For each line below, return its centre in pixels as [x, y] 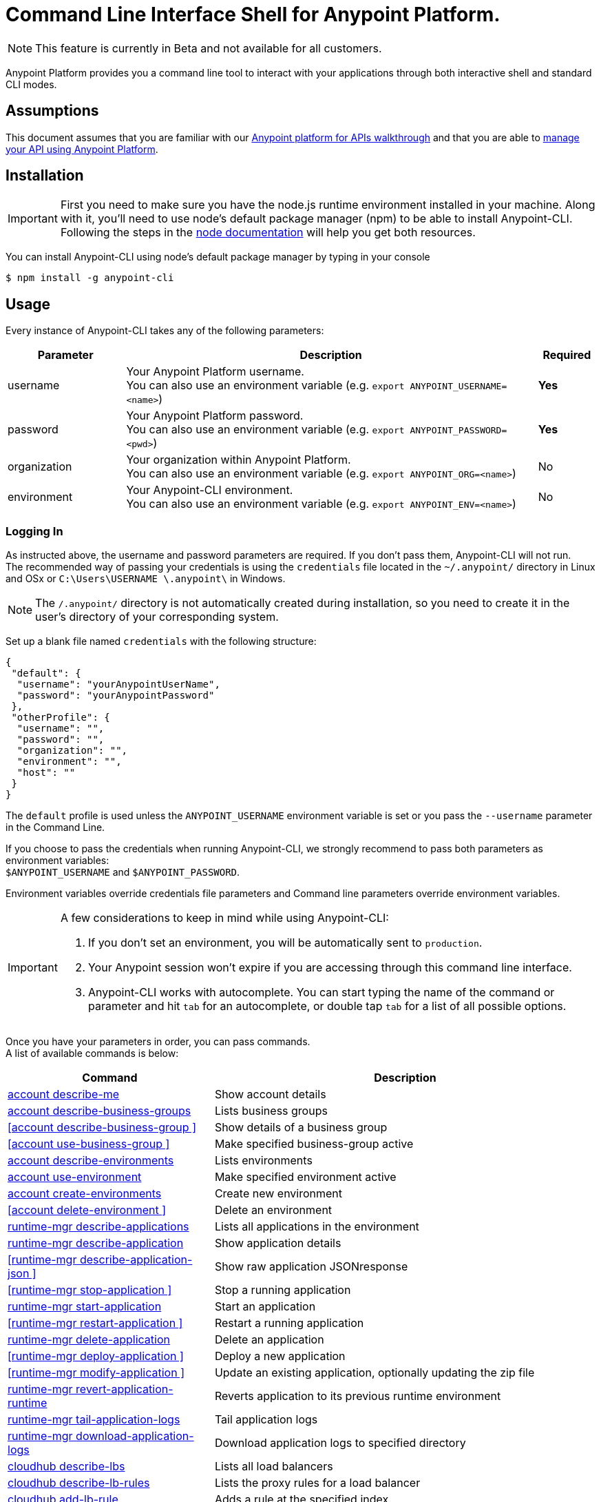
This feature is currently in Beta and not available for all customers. [209, 48]
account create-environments [85, 1194]
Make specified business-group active [314, 1144]
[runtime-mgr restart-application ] [95, 1323]
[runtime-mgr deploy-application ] [96, 1356]
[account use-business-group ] [89, 1144]
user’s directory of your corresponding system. [157, 617]
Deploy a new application [280, 1356]
